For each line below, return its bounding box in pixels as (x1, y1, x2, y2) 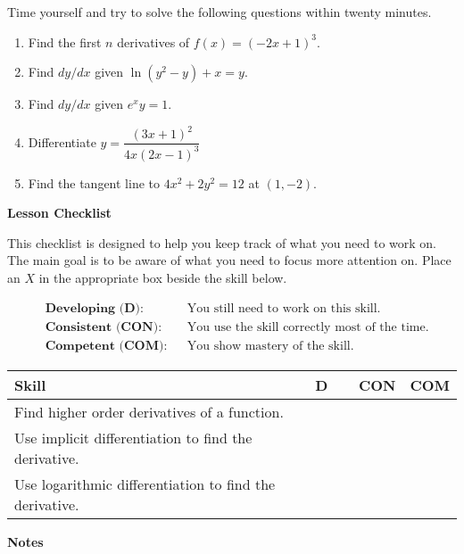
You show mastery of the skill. (186, 339, 354, 352)
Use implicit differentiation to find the (14, 426, 253, 448)
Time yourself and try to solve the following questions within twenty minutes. (7, 3, 432, 21)
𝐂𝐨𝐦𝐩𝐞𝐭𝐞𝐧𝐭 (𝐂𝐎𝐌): (45, 339, 168, 352)
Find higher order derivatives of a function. (14, 401, 284, 422)
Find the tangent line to (28, 173, 161, 192)
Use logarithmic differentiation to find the (14, 473, 276, 494)
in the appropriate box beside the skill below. (38, 269, 287, 287)
